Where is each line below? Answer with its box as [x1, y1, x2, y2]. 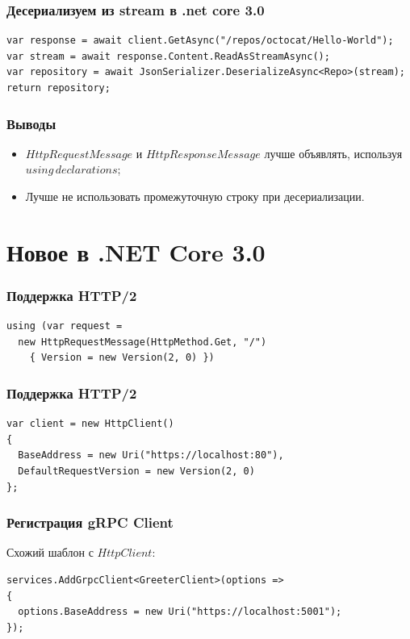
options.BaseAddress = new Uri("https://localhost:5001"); [18, 606, 342, 618]
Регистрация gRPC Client [6, 512, 174, 532]
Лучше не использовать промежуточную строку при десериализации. [25, 188, 365, 204]
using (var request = [6, 320, 123, 332]
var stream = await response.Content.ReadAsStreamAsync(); [6, 50, 330, 62]
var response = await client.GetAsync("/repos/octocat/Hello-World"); [6, 35, 394, 47]
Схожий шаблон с [6, 544, 94, 561]
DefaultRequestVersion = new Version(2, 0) [18, 465, 255, 477]
